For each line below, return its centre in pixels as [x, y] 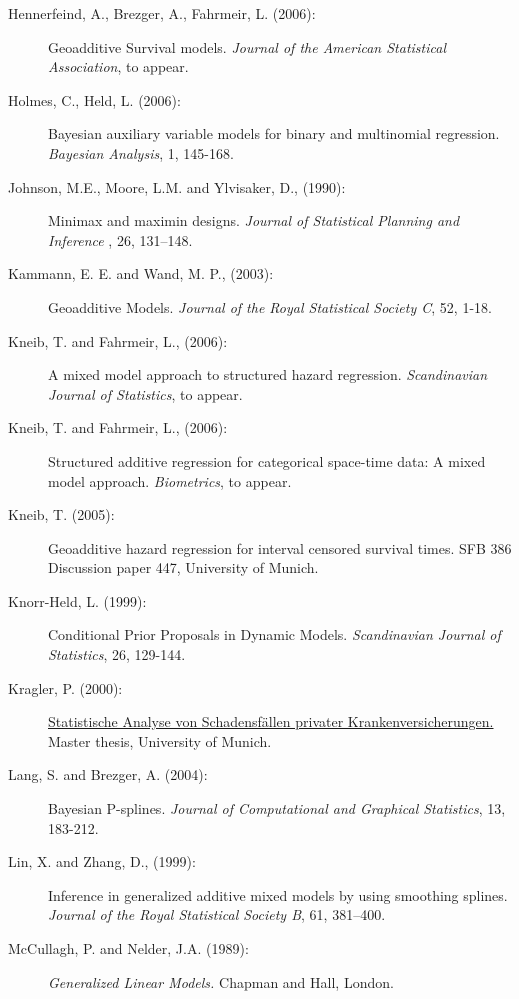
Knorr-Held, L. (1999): [77, 600]
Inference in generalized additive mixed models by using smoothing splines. [278, 894]
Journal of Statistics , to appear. [145, 393]
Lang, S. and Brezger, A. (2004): [108, 774]
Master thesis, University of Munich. [160, 740]
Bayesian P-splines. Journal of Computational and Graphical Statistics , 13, [277, 808]
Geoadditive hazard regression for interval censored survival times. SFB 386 [280, 547]
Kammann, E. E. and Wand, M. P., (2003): [141, 273]
